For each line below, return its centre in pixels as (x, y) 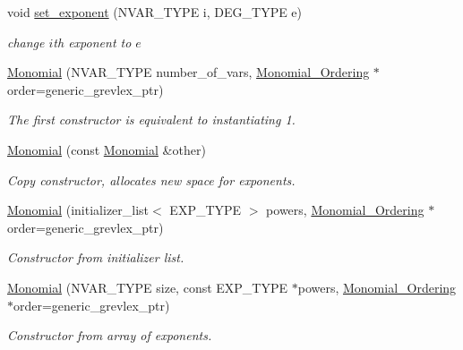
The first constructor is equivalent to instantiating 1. (151, 120)
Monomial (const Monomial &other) (107, 149)
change (26, 42)
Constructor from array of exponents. (110, 335)
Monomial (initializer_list (78, 210)
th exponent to (92, 42)
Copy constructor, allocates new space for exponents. (151, 179)
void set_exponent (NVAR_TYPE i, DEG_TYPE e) (155, 12)
